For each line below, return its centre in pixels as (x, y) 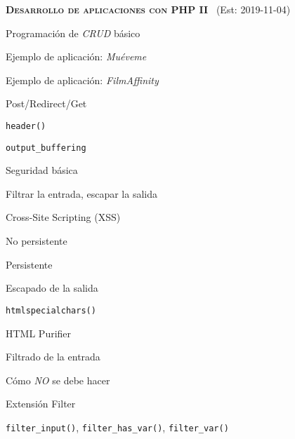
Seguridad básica (42, 170)
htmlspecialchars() (51, 310)
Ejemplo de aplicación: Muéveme (76, 56)
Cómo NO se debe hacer (58, 380)
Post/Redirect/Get (46, 103)
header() (26, 126)
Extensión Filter (41, 404)
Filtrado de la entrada (53, 357)
